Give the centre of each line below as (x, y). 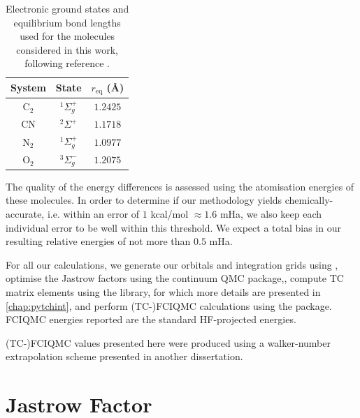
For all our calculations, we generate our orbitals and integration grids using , (172, 264)
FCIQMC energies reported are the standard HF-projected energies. (151, 319)
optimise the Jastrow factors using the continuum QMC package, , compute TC (175, 278)
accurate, (25, 214)
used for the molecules (67, 36)
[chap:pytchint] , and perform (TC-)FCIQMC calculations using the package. (169, 305)
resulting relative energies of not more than (98, 241)
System (28, 88)
